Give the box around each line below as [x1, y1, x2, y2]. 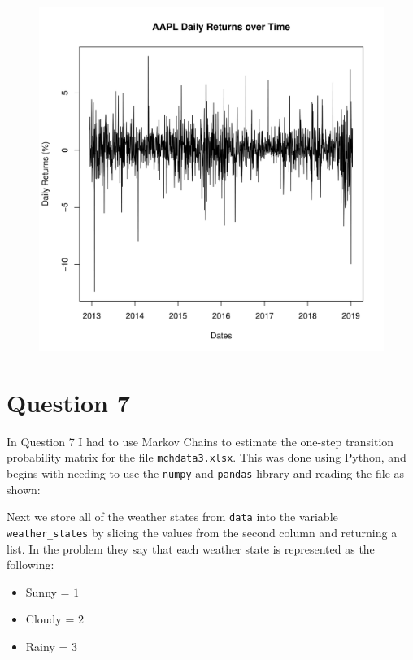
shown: [7, 480, 41, 497]
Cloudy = [25, 610, 75, 627]
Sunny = [25, 583, 70, 600]
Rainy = [25, 637, 68, 654]
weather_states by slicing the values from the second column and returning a [7, 523, 398, 541]
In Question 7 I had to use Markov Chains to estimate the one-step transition [7, 432, 394, 449]
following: [7, 556, 54, 573]
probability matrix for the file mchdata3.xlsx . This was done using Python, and [7, 449, 406, 466]
